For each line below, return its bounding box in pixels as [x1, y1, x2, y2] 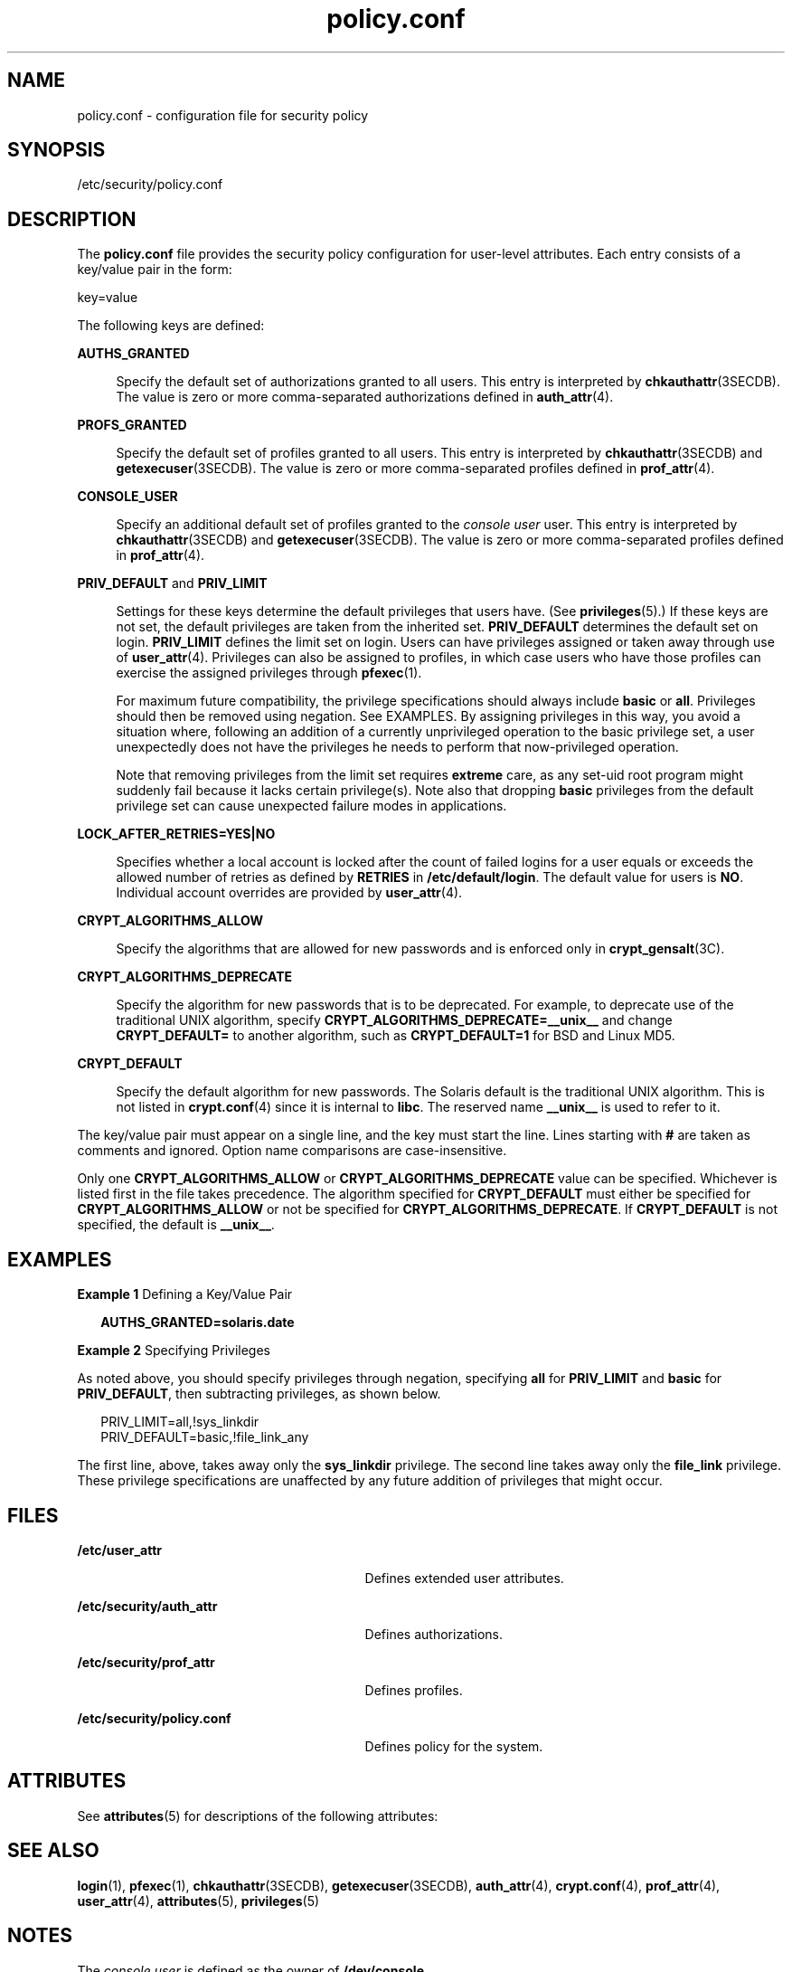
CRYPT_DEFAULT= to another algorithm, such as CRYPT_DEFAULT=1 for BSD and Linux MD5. [116, 1028, 675, 1044]
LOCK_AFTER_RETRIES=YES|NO [77, 826, 276, 842]
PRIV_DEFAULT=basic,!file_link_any [100, 1429, 309, 1446]
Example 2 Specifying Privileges [77, 1342, 270, 1359]
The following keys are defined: [77, 318, 265, 334]
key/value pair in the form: [77, 261, 232, 278]
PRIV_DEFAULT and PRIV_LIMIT [77, 575, 268, 592]
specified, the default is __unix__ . [77, 1217, 275, 1233]
